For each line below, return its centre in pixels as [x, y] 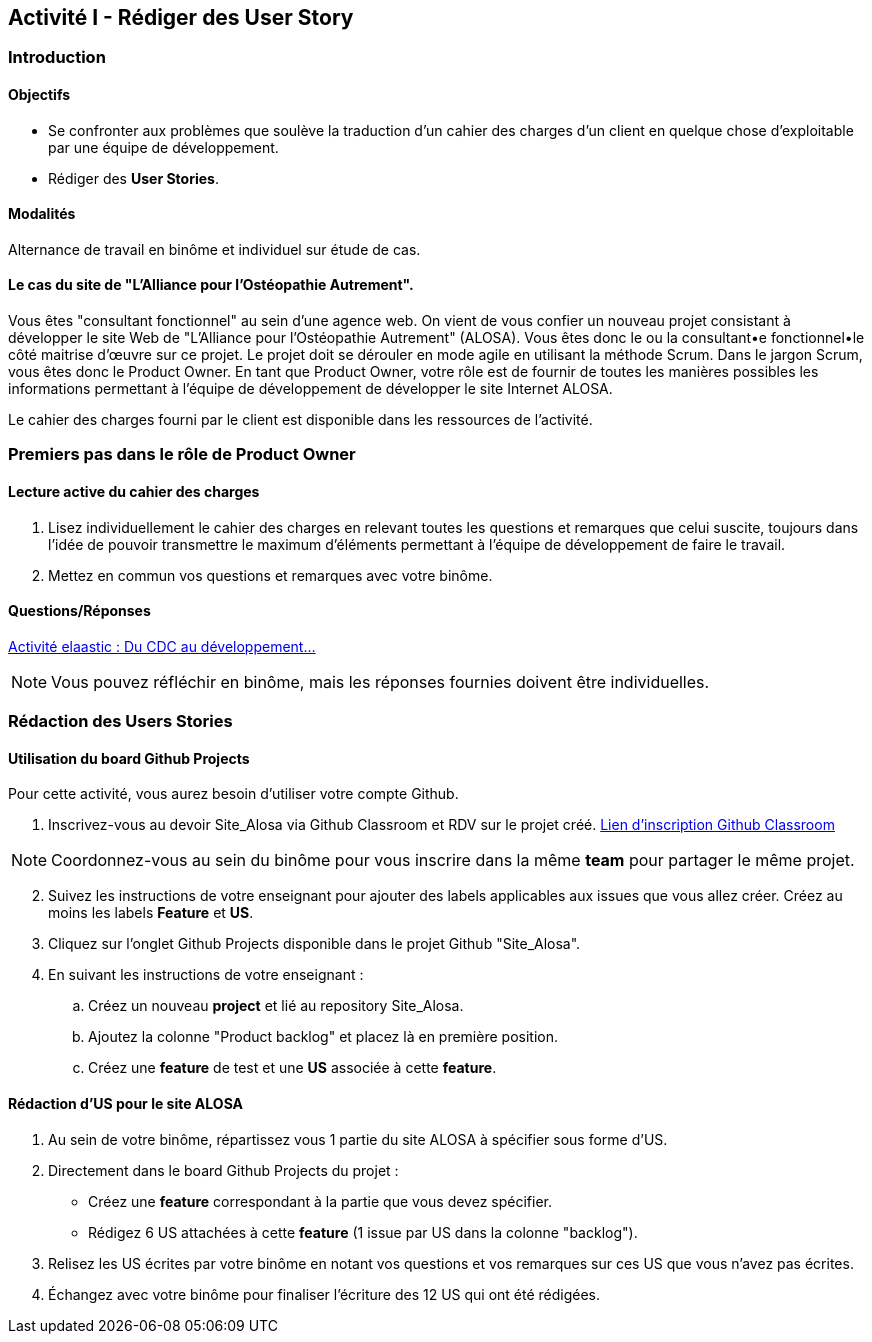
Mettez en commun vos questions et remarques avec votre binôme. [270, 575]
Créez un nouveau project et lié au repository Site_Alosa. [276, 1006]
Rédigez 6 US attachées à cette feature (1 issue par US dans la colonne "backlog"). [363, 1232]
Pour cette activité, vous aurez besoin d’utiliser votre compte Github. [233, 794]
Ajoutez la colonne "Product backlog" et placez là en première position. [323, 1037]
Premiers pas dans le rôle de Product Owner [182, 454]
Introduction [57, 57]
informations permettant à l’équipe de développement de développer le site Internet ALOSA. [310, 389]
